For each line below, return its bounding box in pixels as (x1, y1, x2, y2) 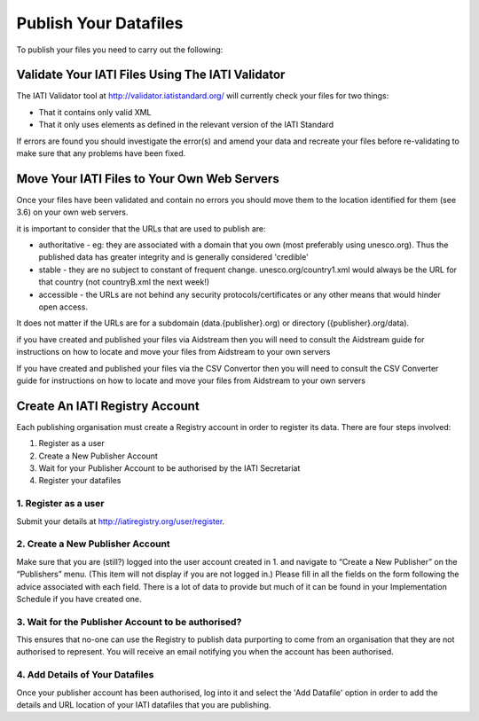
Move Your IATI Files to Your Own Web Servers (16, 171, 279, 186)
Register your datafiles (38, 475, 122, 486)
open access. (38, 302, 89, 312)
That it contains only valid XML (38, 106, 152, 117)
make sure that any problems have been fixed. (16, 148, 186, 159)
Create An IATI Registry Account (16, 398, 200, 413)
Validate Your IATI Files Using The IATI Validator (16, 67, 286, 82)
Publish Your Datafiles (16, 13, 184, 33)
